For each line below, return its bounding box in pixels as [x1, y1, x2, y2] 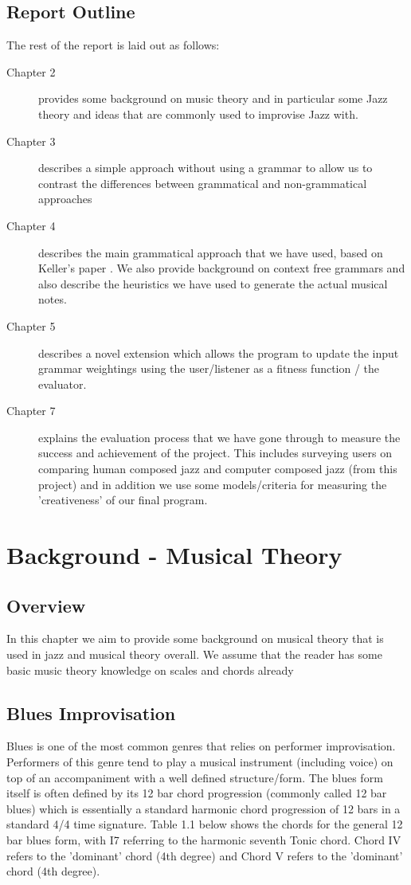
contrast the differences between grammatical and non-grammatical [38, 174, 367, 191]
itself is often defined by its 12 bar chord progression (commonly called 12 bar [6, 785, 387, 801]
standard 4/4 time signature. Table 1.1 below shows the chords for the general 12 [6, 816, 403, 832]
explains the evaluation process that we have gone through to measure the [38, 429, 401, 445]
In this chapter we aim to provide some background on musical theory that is [6, 630, 384, 647]
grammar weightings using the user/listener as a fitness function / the [38, 360, 380, 377]
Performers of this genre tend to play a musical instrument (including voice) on [6, 754, 393, 770]
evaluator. [38, 375, 87, 392]
